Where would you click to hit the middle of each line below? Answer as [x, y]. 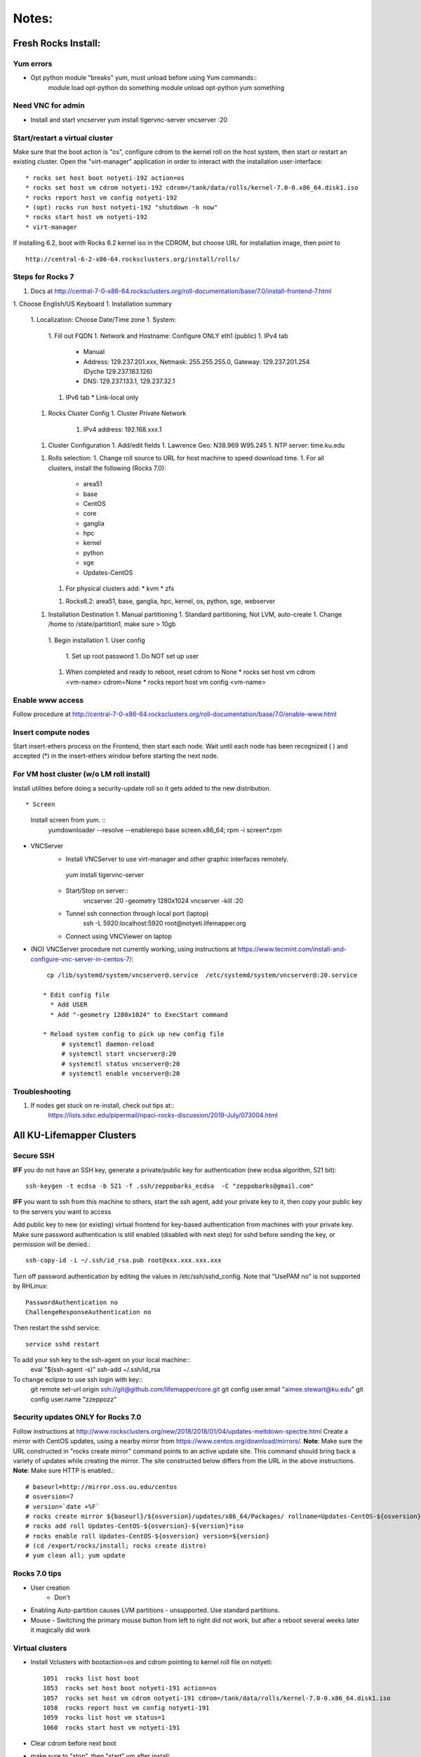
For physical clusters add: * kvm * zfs [120, 589]
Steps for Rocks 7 [44, 277]
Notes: [33, 18]
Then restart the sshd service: [56, 1328]
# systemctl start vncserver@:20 [119, 1054]
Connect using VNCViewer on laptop [119, 936]
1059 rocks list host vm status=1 [104, 1718]
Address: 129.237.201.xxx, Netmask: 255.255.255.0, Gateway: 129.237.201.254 [196, 361]
